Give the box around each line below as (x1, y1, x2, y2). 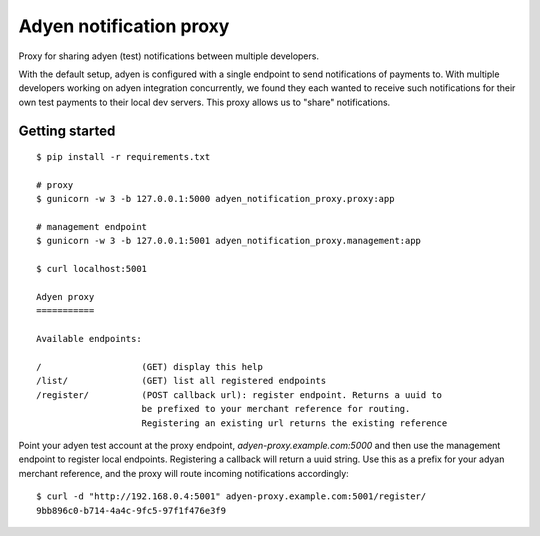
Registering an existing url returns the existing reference (141, 417, 448, 429)
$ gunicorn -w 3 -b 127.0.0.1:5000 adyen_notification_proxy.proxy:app (36, 193, 395, 205)
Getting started (18, 122, 116, 139)
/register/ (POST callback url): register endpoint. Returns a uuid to (36, 389, 443, 400)
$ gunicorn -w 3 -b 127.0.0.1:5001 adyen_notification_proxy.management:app (36, 235, 422, 247)
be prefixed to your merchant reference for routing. (141, 403, 411, 415)
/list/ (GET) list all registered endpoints (36, 375, 327, 387)
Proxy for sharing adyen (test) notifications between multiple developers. (18, 50, 320, 62)
